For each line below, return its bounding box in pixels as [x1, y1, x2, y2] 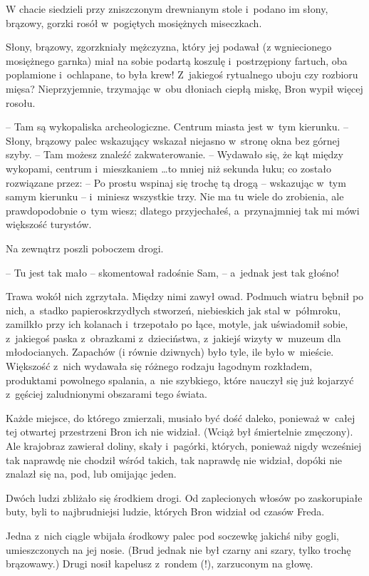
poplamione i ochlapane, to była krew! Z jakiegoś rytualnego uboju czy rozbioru [6, 67, 358, 82]
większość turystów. [6, 217, 92, 232]
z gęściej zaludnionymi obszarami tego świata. [6, 386, 207, 401]
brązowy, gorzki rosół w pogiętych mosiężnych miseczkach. [6, 15, 262, 30]
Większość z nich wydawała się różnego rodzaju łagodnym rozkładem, [6, 359, 313, 374]
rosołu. [6, 95, 36, 110]
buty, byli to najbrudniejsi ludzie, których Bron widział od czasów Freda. [6, 504, 325, 519]
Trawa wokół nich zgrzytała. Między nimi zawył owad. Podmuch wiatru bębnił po [6, 289, 364, 304]
